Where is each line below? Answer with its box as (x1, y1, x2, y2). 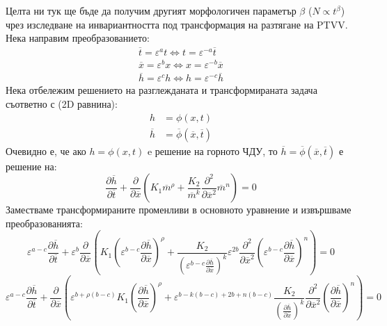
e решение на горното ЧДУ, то (147, 143, 278, 158)
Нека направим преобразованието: (6, 31, 150, 45)
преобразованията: (6, 215, 83, 230)
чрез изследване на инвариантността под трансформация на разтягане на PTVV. (6, 17, 348, 31)
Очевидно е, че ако (6, 143, 86, 158)
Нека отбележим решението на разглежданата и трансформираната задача (6, 83, 317, 97)
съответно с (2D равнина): (6, 96, 118, 111)
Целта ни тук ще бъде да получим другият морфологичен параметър (6, 3, 297, 17)
